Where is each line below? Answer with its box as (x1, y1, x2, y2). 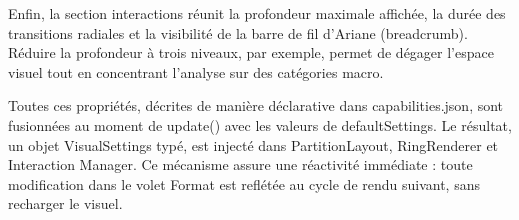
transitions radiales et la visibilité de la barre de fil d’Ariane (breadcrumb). (8, 22, 468, 43)
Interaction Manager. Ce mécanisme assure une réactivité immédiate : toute (8, 154, 473, 175)
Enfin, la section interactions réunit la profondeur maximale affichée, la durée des (8, 3, 506, 23)
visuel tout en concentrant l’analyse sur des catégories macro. (8, 61, 384, 82)
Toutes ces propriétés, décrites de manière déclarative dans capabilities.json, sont (8, 95, 504, 116)
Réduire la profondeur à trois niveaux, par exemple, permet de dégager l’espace (8, 42, 494, 63)
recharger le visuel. (8, 193, 123, 214)
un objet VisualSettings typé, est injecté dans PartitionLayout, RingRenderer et (8, 134, 499, 155)
